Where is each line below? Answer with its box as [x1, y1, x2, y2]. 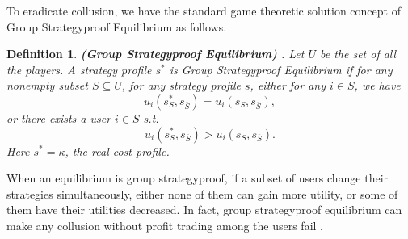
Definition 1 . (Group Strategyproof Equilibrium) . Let [6, 45, 305, 62]
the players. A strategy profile [6, 61, 152, 78]
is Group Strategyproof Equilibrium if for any [169, 61, 393, 78]
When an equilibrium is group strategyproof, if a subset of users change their [6, 170, 389, 187]
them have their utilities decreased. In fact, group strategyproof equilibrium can [6, 201, 402, 218]
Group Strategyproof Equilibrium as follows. [6, 18, 227, 35]
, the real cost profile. [65, 142, 170, 159]
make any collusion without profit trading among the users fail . [6, 216, 323, 233]
